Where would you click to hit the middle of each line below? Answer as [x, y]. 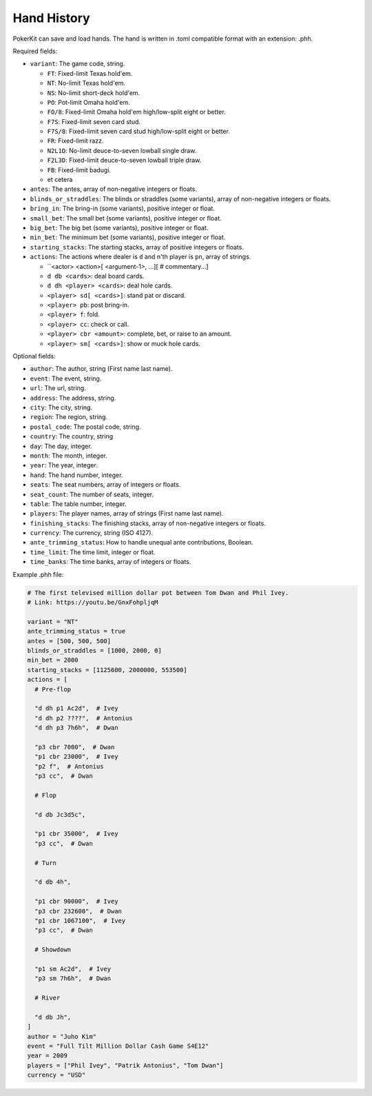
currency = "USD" [56, 1075]
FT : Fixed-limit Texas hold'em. [90, 73]
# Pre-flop [53, 689]
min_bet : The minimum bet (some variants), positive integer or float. [128, 237]
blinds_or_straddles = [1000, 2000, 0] [94, 650]
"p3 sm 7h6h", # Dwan [73, 978]
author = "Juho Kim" [62, 1036]
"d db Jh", [53, 1017]
